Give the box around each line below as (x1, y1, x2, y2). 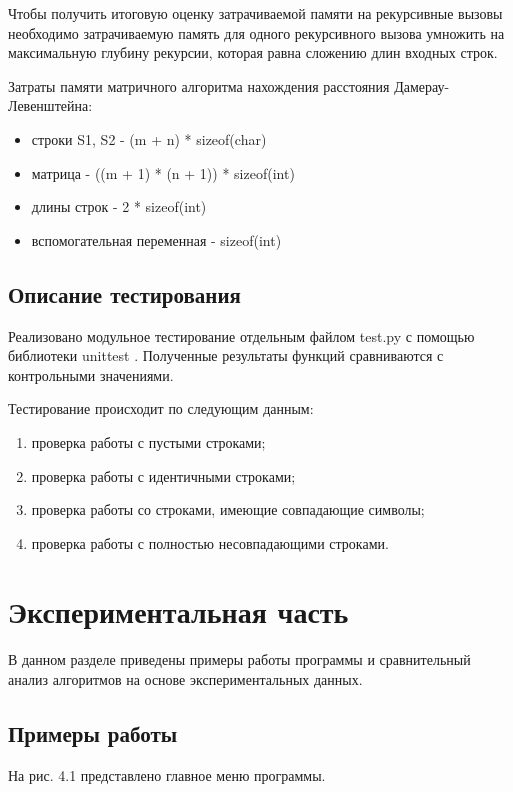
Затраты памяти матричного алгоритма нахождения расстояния (8, 75, 390, 96)
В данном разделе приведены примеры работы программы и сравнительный (8, 649, 471, 670)
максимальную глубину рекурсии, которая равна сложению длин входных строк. (8, 42, 498, 63)
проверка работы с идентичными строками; (31, 465, 296, 486)
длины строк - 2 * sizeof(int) (31, 196, 207, 217)
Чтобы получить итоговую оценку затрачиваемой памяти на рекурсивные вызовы (8, 3, 503, 23)
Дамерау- (394, 75, 450, 96)
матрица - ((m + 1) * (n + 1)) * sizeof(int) (31, 162, 295, 183)
